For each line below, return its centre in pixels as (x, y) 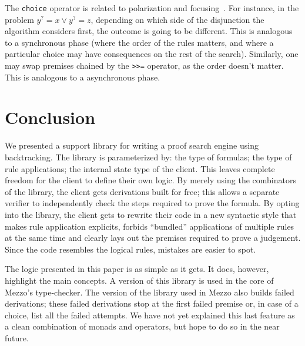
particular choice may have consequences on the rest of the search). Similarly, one (152, 54)
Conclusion (50, 117)
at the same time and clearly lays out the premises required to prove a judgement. (153, 238)
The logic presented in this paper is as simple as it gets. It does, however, (137, 269)
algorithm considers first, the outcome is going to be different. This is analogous (149, 31)
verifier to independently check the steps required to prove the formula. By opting (152, 203)
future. (17, 337)
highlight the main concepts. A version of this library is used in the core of (139, 280)
